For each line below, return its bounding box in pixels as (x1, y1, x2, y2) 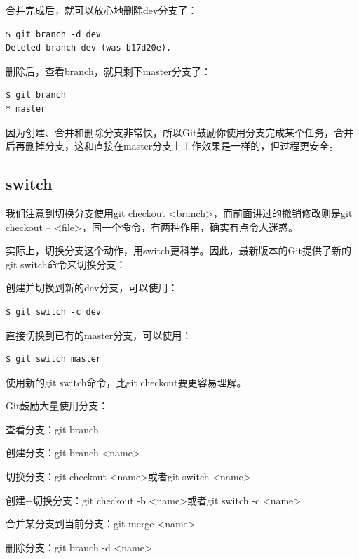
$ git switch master (6, 354, 102, 364)
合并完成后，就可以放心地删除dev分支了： (6, 3, 198, 17)
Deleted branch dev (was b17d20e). (6, 43, 172, 53)
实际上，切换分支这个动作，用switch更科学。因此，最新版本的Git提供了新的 (6, 243, 351, 258)
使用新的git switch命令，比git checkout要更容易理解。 (6, 374, 247, 389)
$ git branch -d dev (6, 29, 102, 39)
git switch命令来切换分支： (6, 256, 126, 271)
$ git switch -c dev (6, 306, 102, 317)
